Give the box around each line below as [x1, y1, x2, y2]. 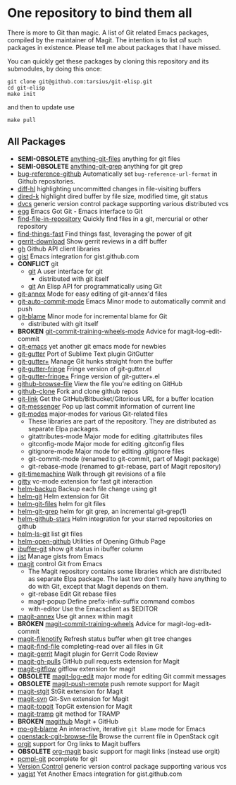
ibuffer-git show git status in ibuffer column [17, 544, 144, 553]
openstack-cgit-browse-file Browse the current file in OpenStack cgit [17, 732, 219, 741]
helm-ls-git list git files [17, 529, 83, 538]
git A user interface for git [27, 267, 104, 275]
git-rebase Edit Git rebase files [27, 589, 117, 598]
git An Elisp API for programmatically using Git [27, 282, 162, 290]
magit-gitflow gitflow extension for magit [17, 664, 136, 673]
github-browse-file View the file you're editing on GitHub [17, 379, 183, 388]
